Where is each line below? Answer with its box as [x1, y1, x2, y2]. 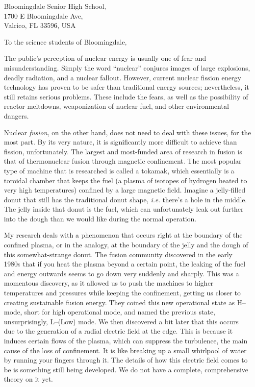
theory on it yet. [4, 374, 53, 384]
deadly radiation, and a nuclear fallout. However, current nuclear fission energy [4, 72, 241, 82]
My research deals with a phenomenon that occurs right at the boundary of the [4, 230, 243, 240]
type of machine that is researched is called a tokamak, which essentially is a [4, 165, 234, 175]
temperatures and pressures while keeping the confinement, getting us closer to [4, 288, 241, 298]
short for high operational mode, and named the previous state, [24, 307, 215, 317]
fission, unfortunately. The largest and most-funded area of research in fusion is [4, 146, 242, 156]
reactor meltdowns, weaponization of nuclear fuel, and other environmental [4, 101, 229, 111]
